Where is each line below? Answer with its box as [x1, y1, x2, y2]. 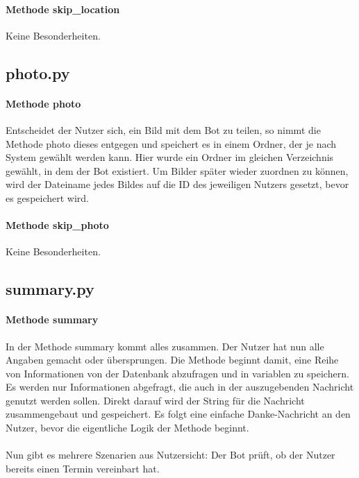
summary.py [6, 278, 94, 300]
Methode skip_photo [6, 218, 109, 232]
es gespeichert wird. [6, 190, 89, 205]
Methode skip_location [6, 1, 120, 16]
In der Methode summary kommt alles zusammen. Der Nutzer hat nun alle [6, 339, 324, 353]
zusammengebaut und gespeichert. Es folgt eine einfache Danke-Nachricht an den [6, 407, 351, 421]
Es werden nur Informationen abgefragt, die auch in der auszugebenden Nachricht [6, 379, 354, 394]
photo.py [6, 62, 70, 83]
